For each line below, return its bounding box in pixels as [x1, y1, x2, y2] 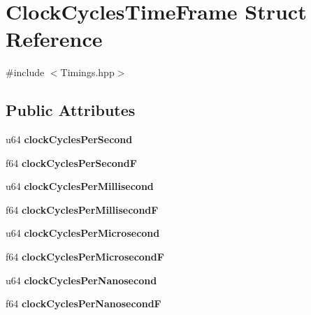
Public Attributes [6, 99, 136, 121]
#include [6, 65, 45, 80]
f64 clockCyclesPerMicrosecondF [6, 249, 164, 264]
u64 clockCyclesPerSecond [6, 132, 133, 147]
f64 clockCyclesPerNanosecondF [6, 296, 161, 311]
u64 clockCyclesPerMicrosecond [6, 226, 160, 240]
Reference [6, 24, 103, 53]
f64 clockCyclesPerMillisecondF [6, 202, 159, 217]
